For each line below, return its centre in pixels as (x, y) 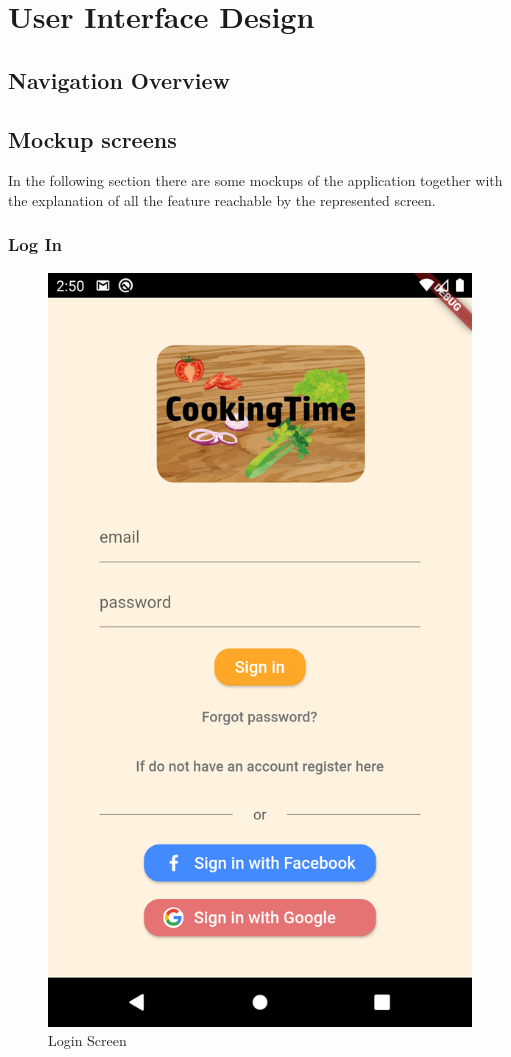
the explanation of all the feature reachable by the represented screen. (222, 199)
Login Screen (87, 1040)
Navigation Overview (119, 79)
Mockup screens (92, 138)
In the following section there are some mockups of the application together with (255, 180)
